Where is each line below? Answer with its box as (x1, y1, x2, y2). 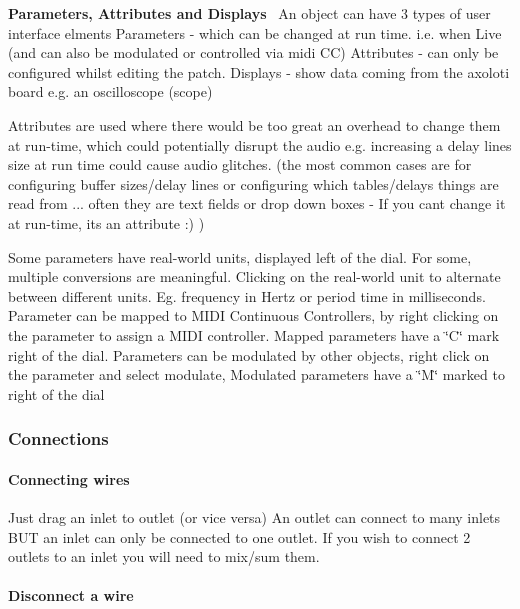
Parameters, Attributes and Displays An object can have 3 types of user (8, 3, 491, 23)
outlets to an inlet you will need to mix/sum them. (8, 546, 320, 567)
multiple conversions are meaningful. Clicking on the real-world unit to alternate (8, 266, 501, 287)
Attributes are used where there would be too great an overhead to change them (8, 114, 501, 135)
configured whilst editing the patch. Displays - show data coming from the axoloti (8, 61, 510, 82)
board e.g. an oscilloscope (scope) (8, 81, 213, 102)
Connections (8, 426, 109, 451)
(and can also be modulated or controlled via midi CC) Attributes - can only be (8, 42, 499, 63)
